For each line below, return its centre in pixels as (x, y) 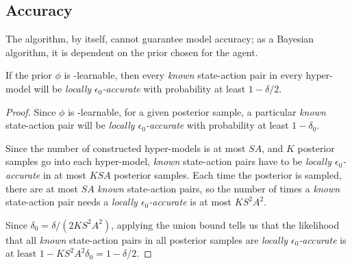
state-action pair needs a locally (72, 202)
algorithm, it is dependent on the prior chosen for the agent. (132, 52)
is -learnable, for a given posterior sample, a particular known (197, 111)
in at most (65, 174)
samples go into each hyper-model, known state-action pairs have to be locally (168, 161)
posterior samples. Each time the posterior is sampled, (228, 174)
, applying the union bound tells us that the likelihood (225, 224)
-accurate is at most (190, 202)
